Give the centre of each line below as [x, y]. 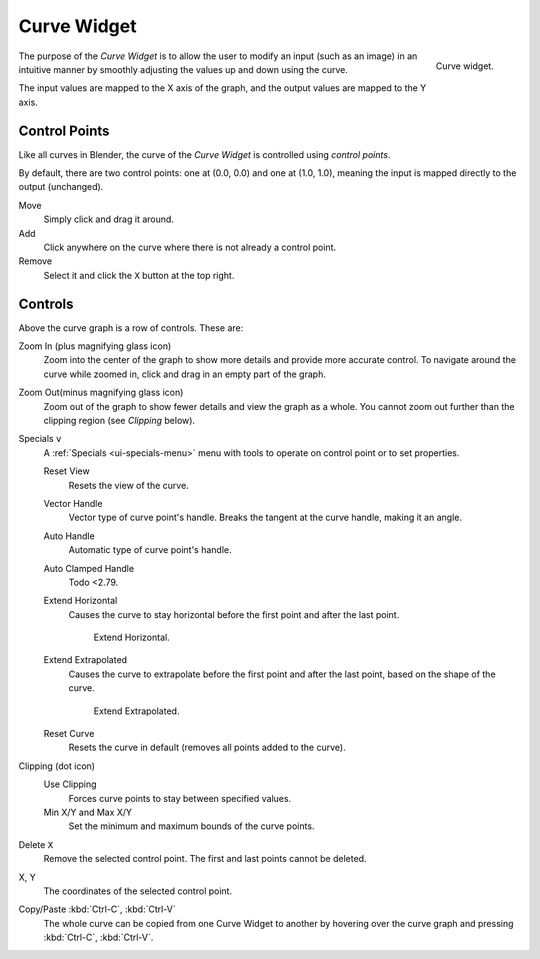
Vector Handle [73, 503]
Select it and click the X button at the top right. [139, 275]
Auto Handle [69, 536]
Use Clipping [70, 784]
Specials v [40, 439]
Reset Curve [69, 734]
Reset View [66, 471]
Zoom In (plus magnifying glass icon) [95, 346]
